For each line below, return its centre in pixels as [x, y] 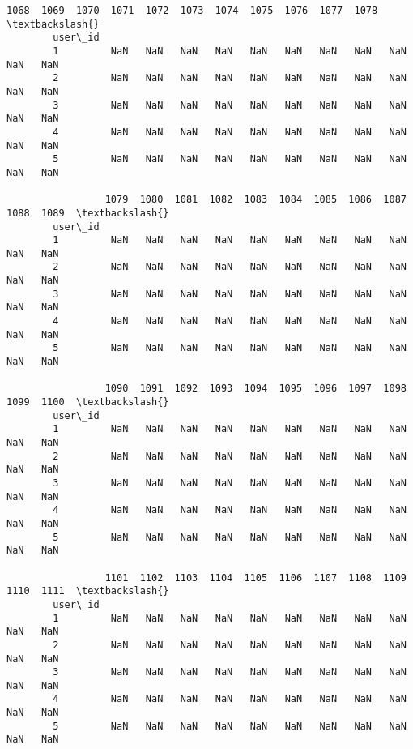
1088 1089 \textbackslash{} [88, 213]
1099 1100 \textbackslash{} [88, 402]
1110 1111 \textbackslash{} [88, 591]
